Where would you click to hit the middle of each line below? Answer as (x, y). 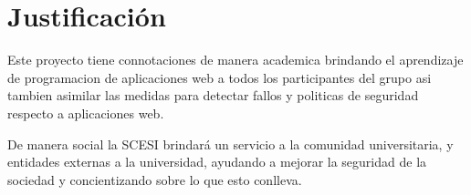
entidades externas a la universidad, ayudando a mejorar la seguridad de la (217, 162)
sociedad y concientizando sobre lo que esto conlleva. (155, 179)
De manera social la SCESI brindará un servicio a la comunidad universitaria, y (230, 144)
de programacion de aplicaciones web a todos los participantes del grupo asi (220, 77)
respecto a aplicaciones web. (86, 113)
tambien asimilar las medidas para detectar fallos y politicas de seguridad (213, 95)
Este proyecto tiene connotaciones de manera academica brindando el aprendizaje (235, 60)
